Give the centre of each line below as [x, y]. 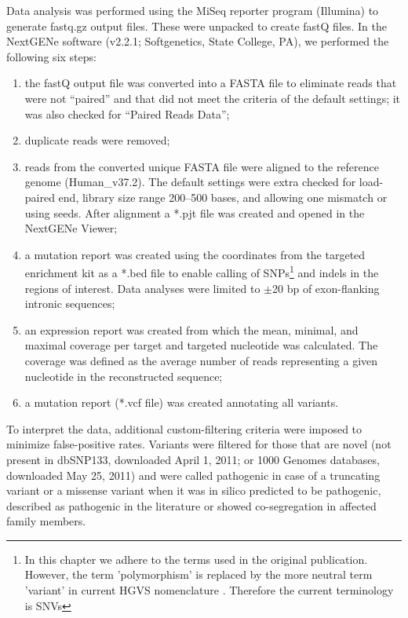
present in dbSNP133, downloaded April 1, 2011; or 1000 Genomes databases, [193, 459]
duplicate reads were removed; [97, 140]
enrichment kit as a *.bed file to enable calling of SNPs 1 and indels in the [202, 271]
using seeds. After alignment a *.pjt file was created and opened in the [195, 212]
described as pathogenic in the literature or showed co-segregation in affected [191, 505]
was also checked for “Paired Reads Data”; [127, 113]
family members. [46, 521]
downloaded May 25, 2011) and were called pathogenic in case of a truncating [193, 475]
